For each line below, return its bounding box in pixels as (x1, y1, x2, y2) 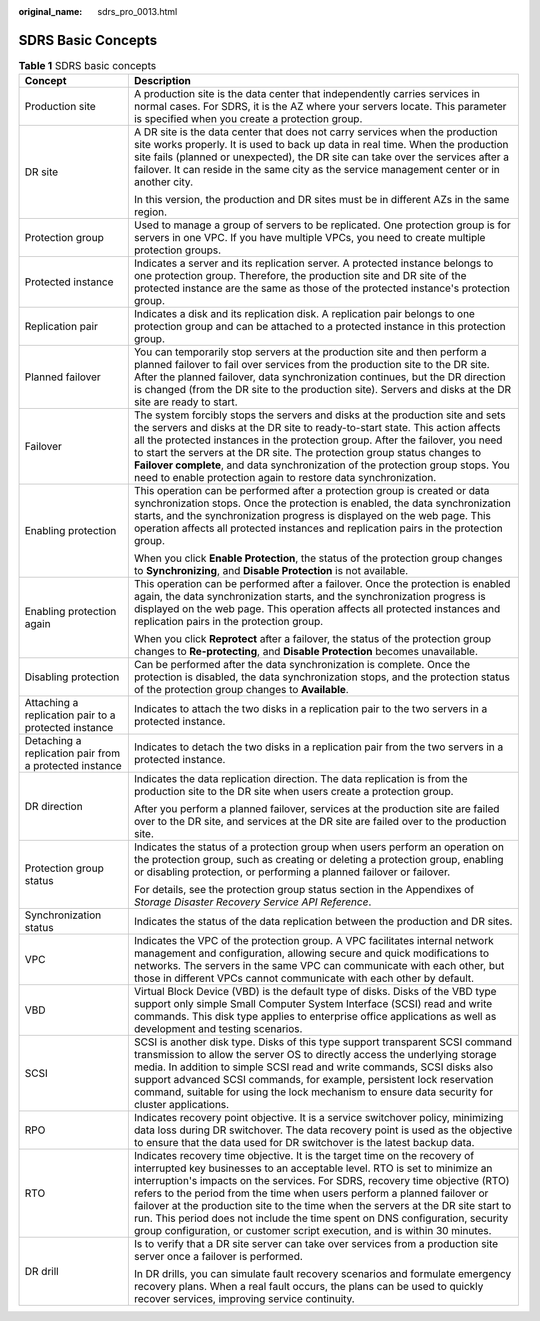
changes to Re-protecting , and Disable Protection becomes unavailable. (133, 645, 479, 659)
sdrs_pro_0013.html (97, 6, 178, 17)
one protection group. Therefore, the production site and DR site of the (133, 269, 467, 283)
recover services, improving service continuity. (133, 1292, 355, 1306)
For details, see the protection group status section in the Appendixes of (133, 883, 475, 897)
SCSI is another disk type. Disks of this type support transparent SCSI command (133, 1035, 513, 1049)
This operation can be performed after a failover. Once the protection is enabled (133, 577, 511, 591)
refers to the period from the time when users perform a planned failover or (133, 1186, 489, 1200)
